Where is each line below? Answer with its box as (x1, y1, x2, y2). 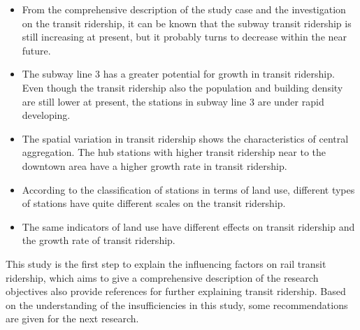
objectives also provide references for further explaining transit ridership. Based (6, 284, 346, 299)
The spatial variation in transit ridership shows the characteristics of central (22, 131, 349, 145)
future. (22, 43, 51, 57)
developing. (22, 108, 71, 122)
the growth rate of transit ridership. (22, 233, 175, 247)
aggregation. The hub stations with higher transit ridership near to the (22, 145, 326, 159)
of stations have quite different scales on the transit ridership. (22, 196, 286, 210)
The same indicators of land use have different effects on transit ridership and (22, 219, 355, 234)
